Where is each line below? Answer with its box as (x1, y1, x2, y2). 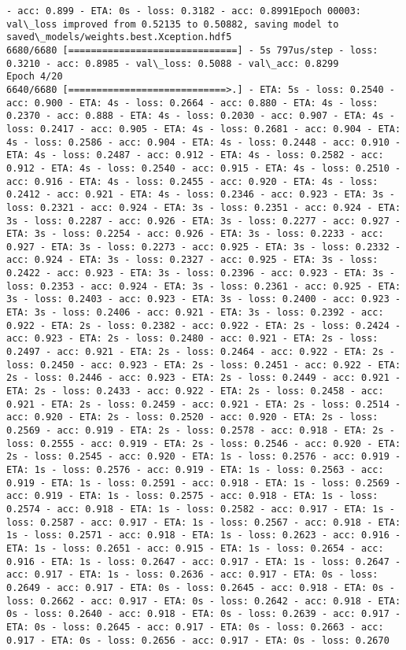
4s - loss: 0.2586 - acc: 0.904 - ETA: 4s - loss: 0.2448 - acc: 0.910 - (6, 136, 401, 148)
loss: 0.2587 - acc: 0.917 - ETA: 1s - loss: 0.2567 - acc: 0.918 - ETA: (6, 516, 401, 528)
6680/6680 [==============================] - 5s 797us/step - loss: (6, 44, 378, 56)
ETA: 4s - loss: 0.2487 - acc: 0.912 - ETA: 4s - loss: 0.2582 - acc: (6, 150, 384, 161)
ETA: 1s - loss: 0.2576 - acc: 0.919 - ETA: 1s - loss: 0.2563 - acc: (6, 463, 384, 475)
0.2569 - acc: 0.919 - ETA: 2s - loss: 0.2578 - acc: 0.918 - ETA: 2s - (6, 425, 395, 436)
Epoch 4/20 (6, 71, 63, 83)
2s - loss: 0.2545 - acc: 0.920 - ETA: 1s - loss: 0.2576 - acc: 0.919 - (6, 451, 401, 463)
